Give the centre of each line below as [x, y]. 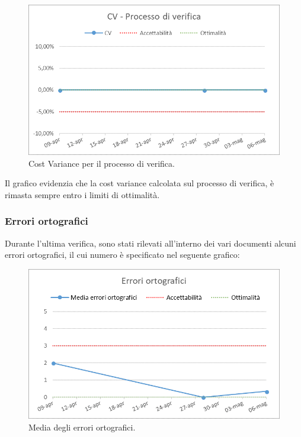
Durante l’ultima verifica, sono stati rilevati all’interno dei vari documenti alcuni [150, 243]
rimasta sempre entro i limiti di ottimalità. [82, 194]
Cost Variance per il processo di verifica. [102, 163]
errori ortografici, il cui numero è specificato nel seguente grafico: [122, 255]
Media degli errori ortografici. [82, 427]
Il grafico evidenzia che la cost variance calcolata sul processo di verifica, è [140, 183]
